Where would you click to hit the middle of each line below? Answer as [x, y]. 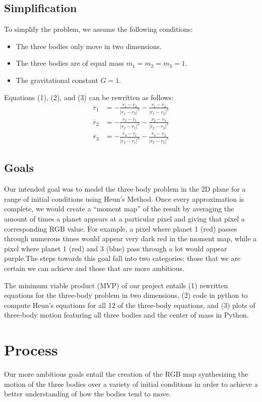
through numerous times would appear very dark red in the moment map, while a [130, 238]
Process [31, 350]
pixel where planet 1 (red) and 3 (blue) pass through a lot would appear [116, 248]
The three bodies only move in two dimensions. [89, 46]
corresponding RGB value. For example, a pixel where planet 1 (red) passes [121, 228]
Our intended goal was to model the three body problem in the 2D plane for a [125, 189]
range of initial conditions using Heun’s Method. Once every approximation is [124, 198]
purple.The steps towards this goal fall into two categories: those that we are [122, 258]
